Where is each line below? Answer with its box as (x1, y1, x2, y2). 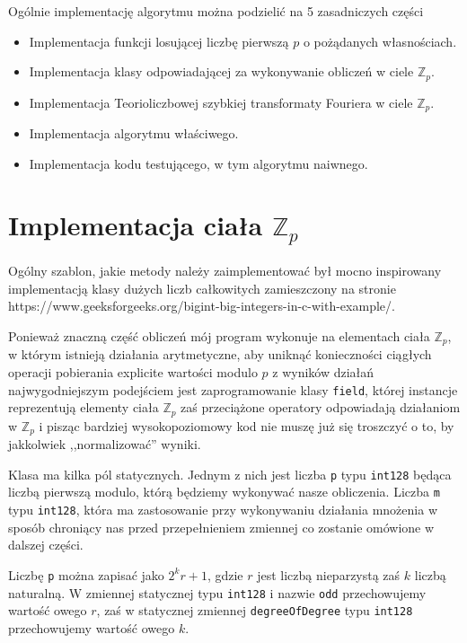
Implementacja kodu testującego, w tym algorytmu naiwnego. (29, 154, 368, 172)
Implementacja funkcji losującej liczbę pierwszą (29, 31, 289, 50)
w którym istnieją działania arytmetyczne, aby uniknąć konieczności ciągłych (8, 345, 432, 364)
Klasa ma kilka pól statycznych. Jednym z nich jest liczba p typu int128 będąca (8, 464, 452, 483)
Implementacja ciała (8, 207, 263, 243)
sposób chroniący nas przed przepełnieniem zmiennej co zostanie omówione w (8, 517, 435, 536)
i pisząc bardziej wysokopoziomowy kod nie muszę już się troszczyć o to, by (39, 416, 454, 435)
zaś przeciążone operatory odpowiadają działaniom (181, 398, 461, 417)
